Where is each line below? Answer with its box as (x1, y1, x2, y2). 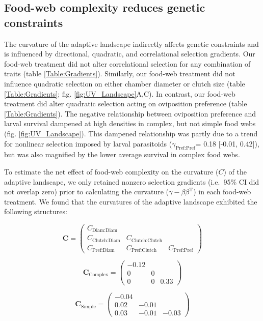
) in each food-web (193, 186, 251, 197)
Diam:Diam (92, 228, 118, 234)
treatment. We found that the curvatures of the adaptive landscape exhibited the (4, 196, 257, 207)
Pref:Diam (92, 248, 115, 253)
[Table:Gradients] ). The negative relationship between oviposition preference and (4, 108, 256, 119)
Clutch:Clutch (131, 238, 163, 243)
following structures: (4, 206, 67, 217)
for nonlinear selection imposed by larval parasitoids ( (4, 138, 172, 149)
